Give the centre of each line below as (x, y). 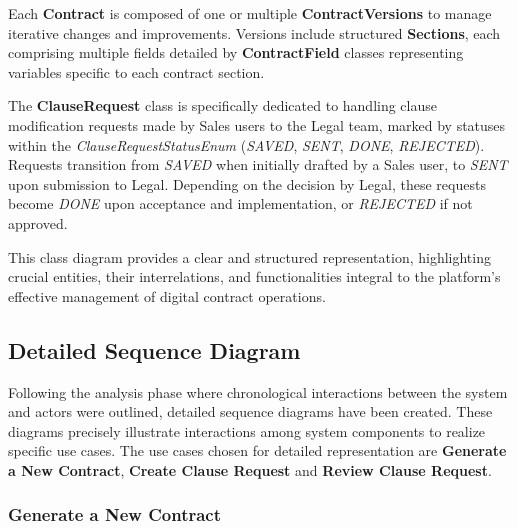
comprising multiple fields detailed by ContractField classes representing (236, 52)
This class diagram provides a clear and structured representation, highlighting (249, 256)
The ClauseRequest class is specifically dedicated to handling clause (222, 105)
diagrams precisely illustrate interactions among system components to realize (247, 430)
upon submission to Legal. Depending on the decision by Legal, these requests (247, 183)
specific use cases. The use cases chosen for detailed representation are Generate (257, 450)
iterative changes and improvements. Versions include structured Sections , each (254, 32)
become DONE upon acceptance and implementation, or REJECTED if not (240, 203)
